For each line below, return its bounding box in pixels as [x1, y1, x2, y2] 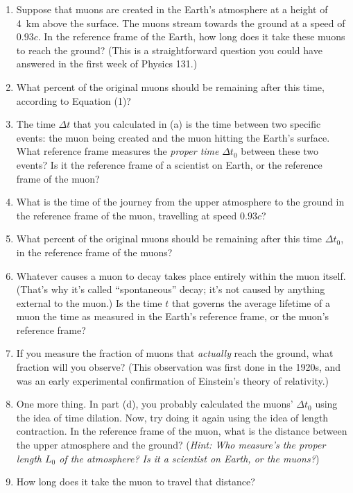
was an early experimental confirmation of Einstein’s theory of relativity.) [16, 373, 329, 387]
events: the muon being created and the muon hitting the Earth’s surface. [16, 130, 330, 144]
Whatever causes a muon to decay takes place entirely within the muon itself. [16, 268, 346, 283]
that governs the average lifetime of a [171, 295, 330, 310]
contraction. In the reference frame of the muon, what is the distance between [16, 424, 347, 438]
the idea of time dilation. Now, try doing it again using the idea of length [16, 410, 329, 424]
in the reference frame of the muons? [16, 244, 173, 259]
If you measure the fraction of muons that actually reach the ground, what [16, 346, 334, 360]
